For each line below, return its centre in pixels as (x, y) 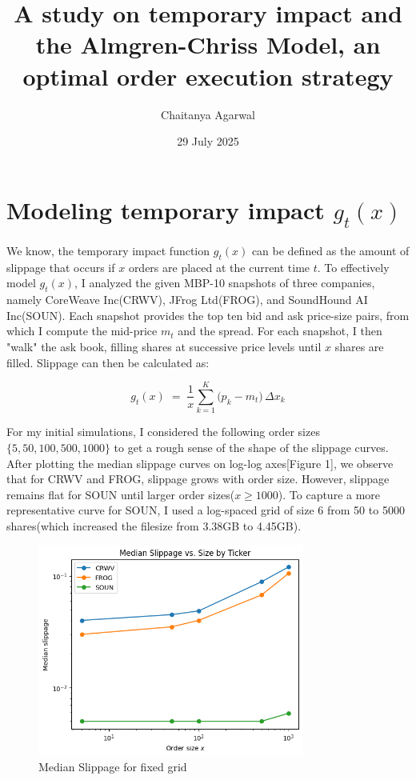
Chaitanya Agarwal (208, 114)
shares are (359, 346)
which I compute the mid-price (82, 331)
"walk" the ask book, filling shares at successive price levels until (164, 346)
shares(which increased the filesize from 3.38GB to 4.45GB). (154, 525)
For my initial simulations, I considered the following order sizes (163, 432)
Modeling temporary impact (166, 209)
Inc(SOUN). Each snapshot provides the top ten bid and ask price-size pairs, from (208, 315)
